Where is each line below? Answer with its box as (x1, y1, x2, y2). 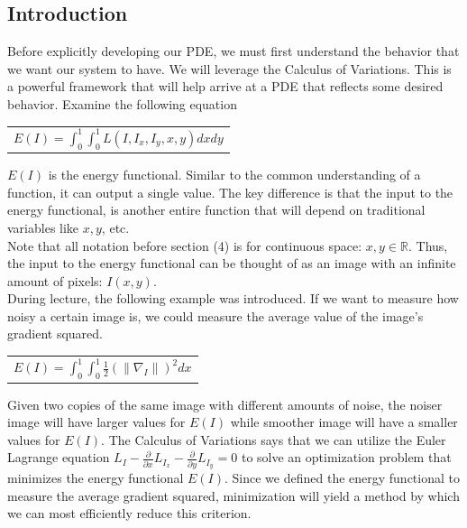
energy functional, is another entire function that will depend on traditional (7, 200, 426, 219)
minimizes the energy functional (7, 468, 184, 487)
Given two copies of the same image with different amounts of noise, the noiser (7, 394, 443, 413)
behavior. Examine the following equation (7, 94, 237, 113)
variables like (7, 218, 79, 236)
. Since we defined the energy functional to (224, 468, 460, 487)
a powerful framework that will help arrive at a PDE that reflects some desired (7, 77, 444, 96)
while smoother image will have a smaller (230, 412, 458, 431)
